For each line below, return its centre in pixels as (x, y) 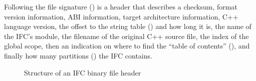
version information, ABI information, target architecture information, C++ (121, 16)
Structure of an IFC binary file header (83, 72)
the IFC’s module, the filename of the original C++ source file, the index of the (126, 36)
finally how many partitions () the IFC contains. (78, 55)
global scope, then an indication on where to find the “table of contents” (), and (127, 46)
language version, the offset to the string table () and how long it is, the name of (128, 26)
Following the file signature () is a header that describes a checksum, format (121, 6)
